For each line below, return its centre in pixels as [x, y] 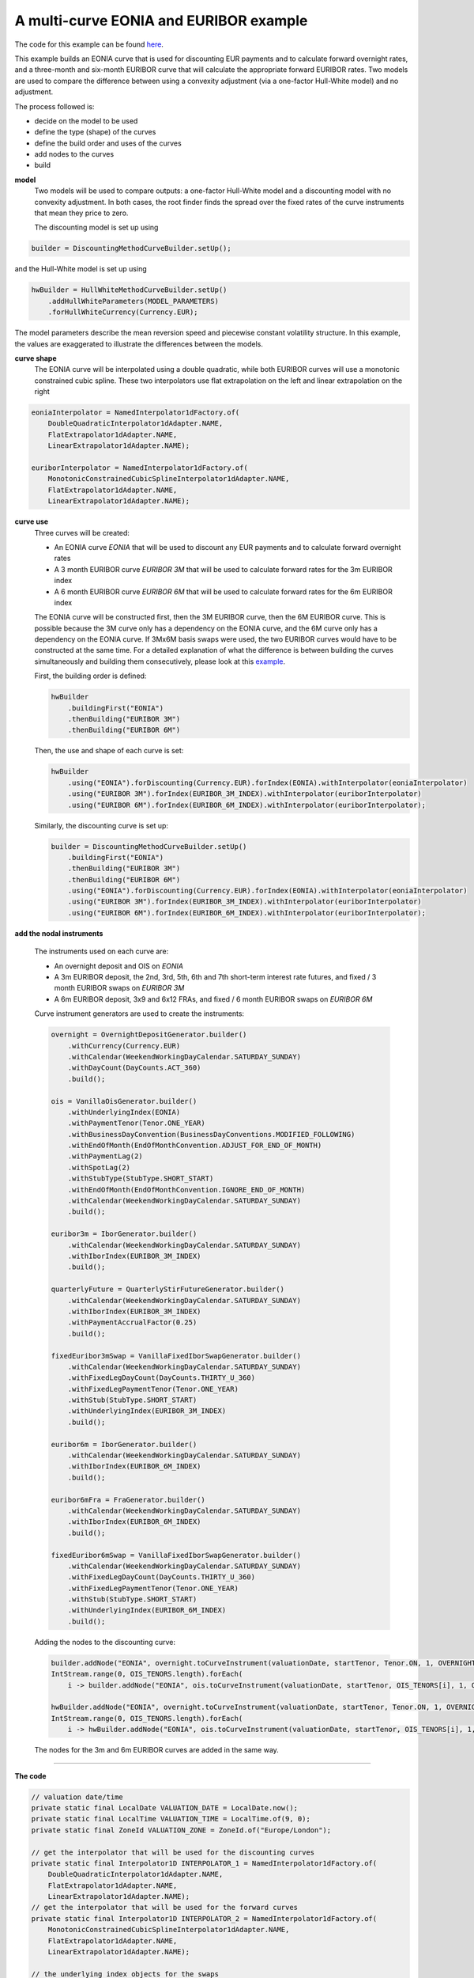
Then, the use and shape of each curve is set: [109, 751]
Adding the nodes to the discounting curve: [105, 1642]
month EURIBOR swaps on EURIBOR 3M [119, 988]
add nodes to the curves [74, 154]
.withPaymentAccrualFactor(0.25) [132, 1322]
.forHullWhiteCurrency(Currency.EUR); [123, 312]
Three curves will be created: [82, 532]
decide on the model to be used [86, 121]
